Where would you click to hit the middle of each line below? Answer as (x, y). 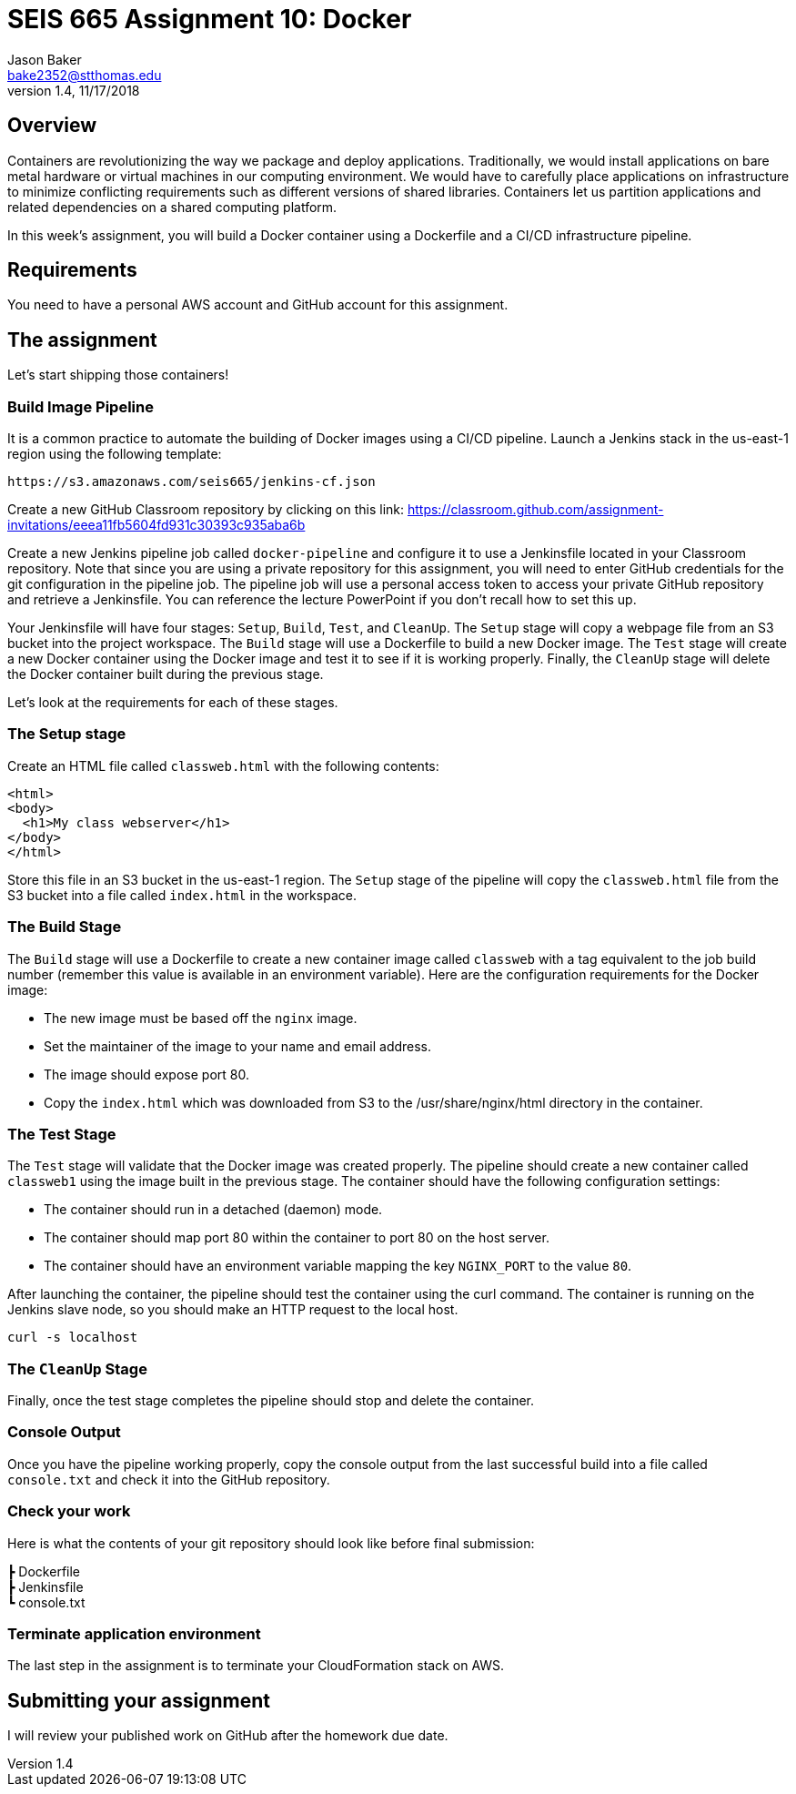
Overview (52, 126)
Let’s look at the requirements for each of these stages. (173, 703)
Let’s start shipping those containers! (118, 375)
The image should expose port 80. (146, 1074)
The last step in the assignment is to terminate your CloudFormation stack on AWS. (256, 1666)
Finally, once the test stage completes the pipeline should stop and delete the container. (271, 1401)
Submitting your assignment (139, 1700)
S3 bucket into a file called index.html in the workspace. (182, 895)
